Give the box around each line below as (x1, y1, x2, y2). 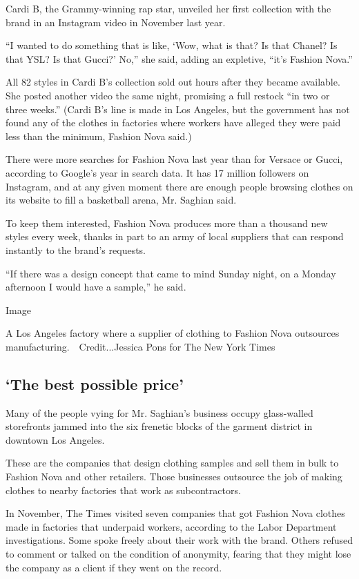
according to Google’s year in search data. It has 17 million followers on (6, 165, 309, 179)
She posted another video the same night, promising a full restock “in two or (6, 88, 330, 102)
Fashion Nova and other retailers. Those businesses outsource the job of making (6, 469, 342, 484)
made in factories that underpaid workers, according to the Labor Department (6, 519, 337, 533)
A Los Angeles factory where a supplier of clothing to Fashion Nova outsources (6, 326, 340, 340)
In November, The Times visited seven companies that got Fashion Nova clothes (6, 506, 345, 520)
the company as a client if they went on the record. (6, 560, 222, 574)
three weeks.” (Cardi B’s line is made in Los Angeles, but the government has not (6, 101, 350, 116)
